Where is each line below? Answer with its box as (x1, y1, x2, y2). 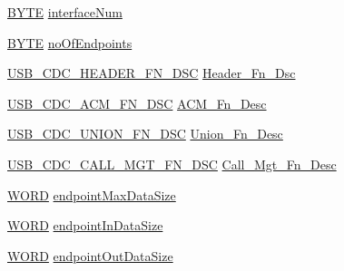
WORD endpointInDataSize (7, 216, 163, 235)
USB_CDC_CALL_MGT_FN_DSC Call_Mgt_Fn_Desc (7, 154, 337, 173)
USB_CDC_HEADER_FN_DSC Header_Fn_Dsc (7, 63, 296, 82)
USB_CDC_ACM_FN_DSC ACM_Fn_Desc (7, 93, 267, 112)
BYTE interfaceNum (7, 3, 123, 21)
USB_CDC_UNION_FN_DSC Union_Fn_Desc (7, 124, 283, 143)
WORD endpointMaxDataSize (7, 185, 176, 204)
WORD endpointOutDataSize (7, 246, 173, 265)
